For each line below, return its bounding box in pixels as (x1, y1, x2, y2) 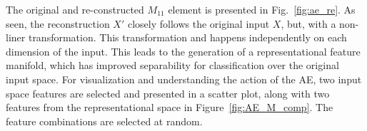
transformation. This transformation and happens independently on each (28, 30, 347, 45)
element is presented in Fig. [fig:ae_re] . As (168, 2, 356, 16)
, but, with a (281, 16, 336, 31)
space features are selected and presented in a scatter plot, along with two (6, 85, 330, 100)
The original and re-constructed (6, 2, 144, 16)
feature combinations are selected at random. (6, 113, 203, 128)
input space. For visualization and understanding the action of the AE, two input (6, 71, 362, 86)
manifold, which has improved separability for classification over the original (6, 58, 339, 73)
